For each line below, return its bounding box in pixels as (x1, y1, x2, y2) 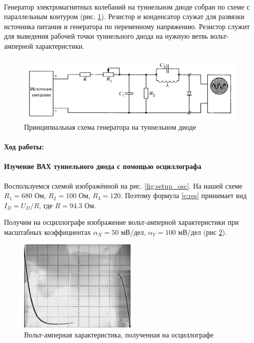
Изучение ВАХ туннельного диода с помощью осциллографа (4, 161, 201, 171)
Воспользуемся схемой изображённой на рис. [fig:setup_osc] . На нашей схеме (4, 180, 242, 191)
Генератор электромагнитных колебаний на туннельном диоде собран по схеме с (4, 1, 250, 12)
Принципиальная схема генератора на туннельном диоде (24, 122, 196, 132)
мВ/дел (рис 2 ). (178, 226, 227, 237)
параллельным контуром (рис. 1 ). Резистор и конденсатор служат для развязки (4, 11, 244, 22)
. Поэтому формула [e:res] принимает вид (120, 190, 247, 201)
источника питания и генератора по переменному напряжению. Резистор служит (4, 21, 250, 31)
